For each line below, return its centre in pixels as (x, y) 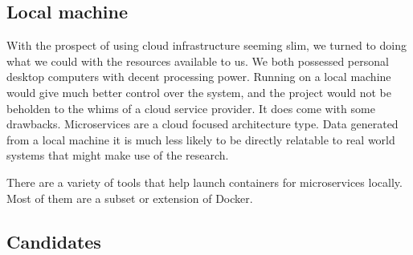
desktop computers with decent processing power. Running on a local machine (199, 77)
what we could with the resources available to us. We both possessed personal (198, 61)
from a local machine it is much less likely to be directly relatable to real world (201, 139)
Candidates (54, 241)
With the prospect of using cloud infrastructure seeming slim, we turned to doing (206, 45)
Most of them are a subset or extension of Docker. (130, 198)
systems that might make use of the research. (118, 155)
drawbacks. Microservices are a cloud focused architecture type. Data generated (202, 124)
